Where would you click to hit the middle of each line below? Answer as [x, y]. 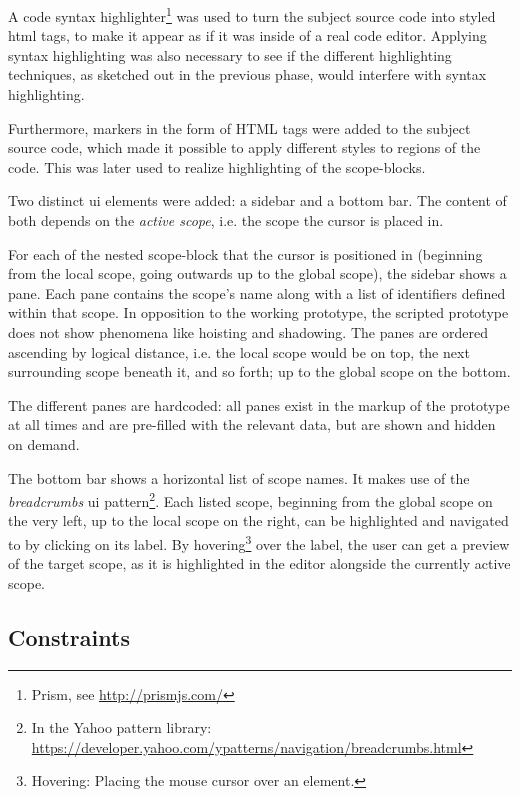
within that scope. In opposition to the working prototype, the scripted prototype [258, 312]
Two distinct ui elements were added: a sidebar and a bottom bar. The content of [257, 200]
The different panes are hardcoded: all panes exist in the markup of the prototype [259, 404]
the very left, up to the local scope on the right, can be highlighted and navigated [258, 520]
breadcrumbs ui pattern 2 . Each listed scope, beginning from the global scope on [250, 499]
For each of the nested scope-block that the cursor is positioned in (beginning [245, 253]
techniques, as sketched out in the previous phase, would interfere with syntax [247, 74]
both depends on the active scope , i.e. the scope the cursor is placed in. [226, 220]
